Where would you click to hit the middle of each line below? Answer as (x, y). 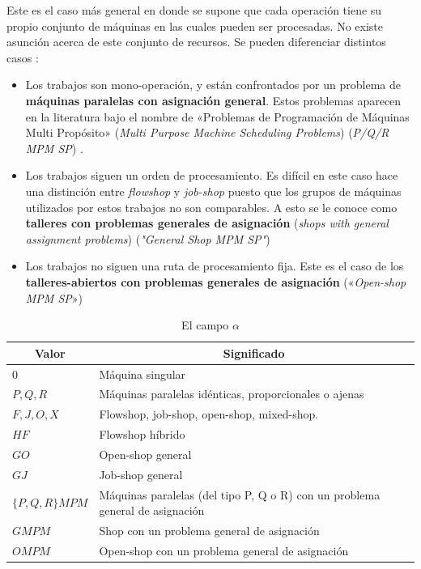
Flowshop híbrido (142, 434)
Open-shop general (145, 454)
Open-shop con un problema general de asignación (224, 550)
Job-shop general (141, 474)
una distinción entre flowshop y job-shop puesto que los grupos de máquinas (213, 191)
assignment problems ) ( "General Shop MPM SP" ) (148, 238)
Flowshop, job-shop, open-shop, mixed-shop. (209, 414)
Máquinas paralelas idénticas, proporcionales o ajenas (232, 394)
